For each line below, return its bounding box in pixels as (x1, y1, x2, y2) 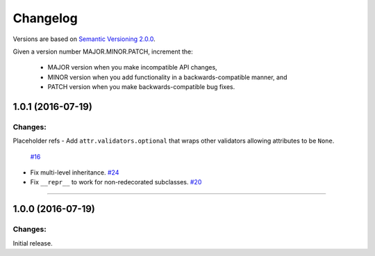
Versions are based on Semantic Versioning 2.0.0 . (12, 35, 156, 43)
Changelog (12, 10, 78, 26)
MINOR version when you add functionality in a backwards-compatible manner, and (47, 73, 287, 81)
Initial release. (12, 239, 53, 247)
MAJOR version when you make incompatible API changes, (47, 63, 218, 72)
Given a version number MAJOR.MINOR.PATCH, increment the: (12, 47, 194, 56)
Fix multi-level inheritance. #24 (30, 168, 119, 177)
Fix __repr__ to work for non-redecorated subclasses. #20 (30, 178, 202, 186)
